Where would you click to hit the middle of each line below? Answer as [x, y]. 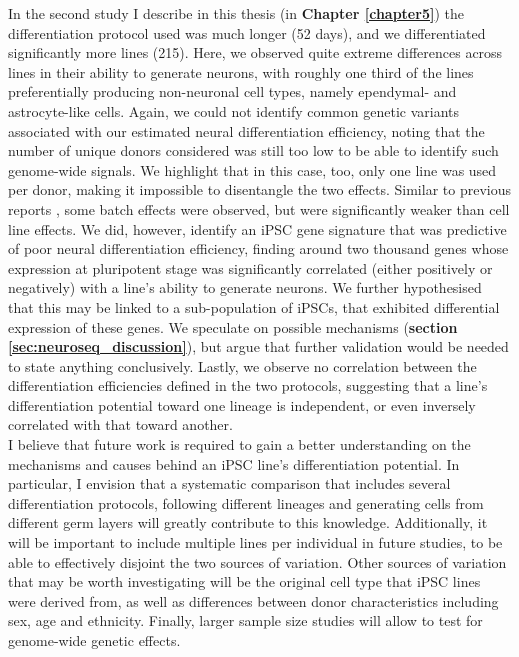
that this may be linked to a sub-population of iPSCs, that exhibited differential [254, 306]
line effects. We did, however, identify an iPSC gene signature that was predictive [257, 228]
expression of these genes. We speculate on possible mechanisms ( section [233, 326]
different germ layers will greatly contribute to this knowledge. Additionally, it [248, 522]
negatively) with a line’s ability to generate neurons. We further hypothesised [245, 287]
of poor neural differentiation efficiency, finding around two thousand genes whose [258, 248]
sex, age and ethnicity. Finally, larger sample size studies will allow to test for [245, 620]
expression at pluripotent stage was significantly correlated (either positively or [250, 267]
